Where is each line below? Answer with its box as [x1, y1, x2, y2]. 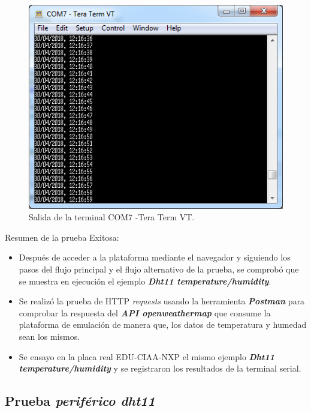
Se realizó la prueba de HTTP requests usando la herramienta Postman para [19, 295, 305, 307]
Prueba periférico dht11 [5, 391, 155, 410]
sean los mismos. [19, 330, 80, 342]
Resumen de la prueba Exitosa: [5, 231, 119, 243]
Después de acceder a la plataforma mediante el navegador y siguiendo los [19, 251, 291, 264]
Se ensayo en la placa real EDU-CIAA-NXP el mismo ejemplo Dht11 [19, 350, 275, 363]
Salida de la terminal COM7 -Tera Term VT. [29, 211, 195, 223]
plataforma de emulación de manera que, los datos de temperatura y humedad [19, 318, 307, 331]
